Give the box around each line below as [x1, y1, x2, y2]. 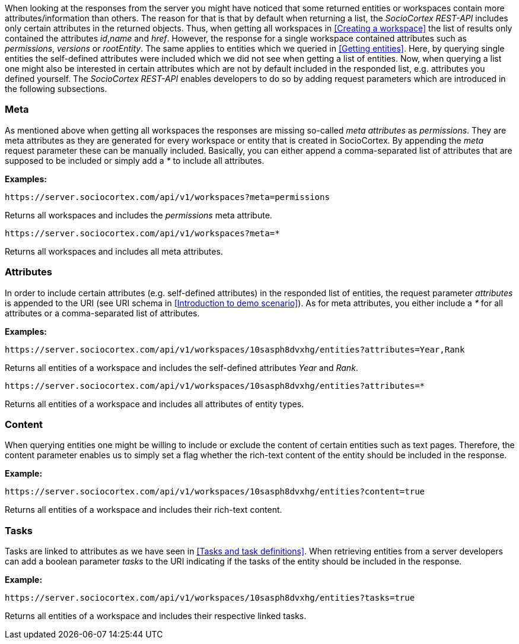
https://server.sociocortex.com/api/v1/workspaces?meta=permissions [5, 192, 330, 202]
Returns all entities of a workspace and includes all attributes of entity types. [5, 398, 304, 409]
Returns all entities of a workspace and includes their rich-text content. [5, 505, 282, 515]
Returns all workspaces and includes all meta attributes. [5, 246, 223, 256]
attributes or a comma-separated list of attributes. [5, 307, 200, 318]
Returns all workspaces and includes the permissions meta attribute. [5, 210, 272, 220]
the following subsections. [5, 84, 107, 94]
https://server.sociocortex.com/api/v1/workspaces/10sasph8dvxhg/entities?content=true [5, 487, 425, 497]
